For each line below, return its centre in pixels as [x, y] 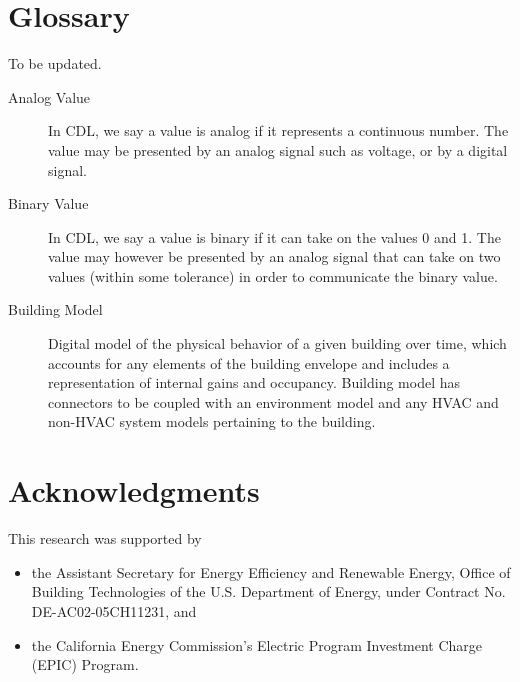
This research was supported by [105, 538]
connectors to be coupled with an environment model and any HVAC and [273, 401]
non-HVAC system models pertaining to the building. [212, 421]
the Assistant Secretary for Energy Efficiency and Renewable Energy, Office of [271, 571]
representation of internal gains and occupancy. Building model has [254, 382]
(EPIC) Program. [85, 664]
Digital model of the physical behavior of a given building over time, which [277, 343]
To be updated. [55, 63]
